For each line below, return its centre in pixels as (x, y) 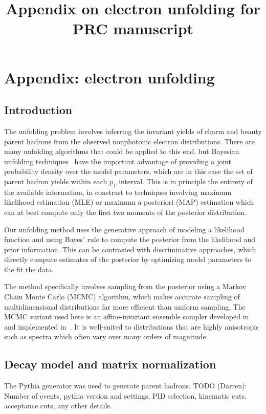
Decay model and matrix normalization (110, 364)
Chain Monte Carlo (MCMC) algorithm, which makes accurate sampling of (122, 297)
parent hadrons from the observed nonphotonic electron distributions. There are (129, 141)
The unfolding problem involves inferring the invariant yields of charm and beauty (133, 131)
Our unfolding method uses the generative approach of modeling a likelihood (124, 229)
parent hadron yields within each (56, 181)
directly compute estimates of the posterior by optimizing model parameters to (128, 259)
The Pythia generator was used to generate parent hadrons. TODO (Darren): (126, 386)
